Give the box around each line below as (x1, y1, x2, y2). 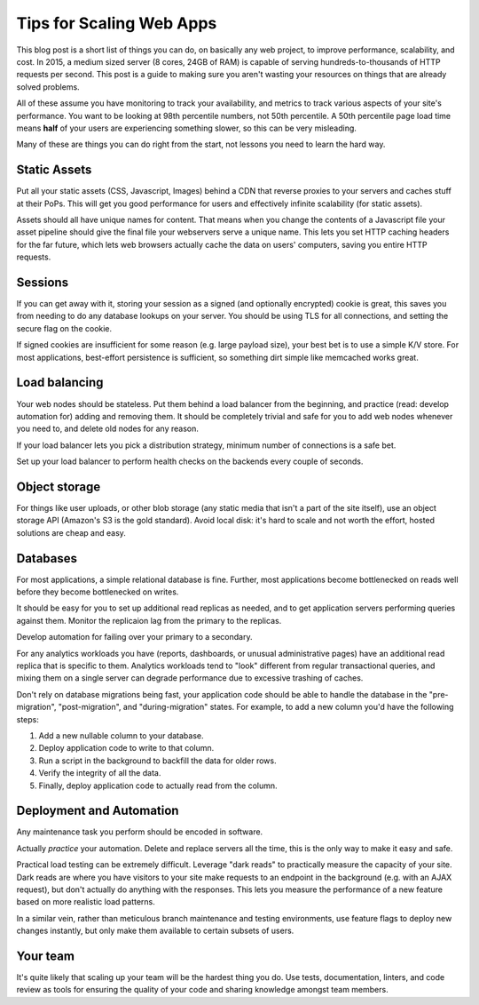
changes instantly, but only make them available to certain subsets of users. (16, 925, 294, 937)
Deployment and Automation (16, 803, 179, 818)
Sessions (16, 275, 69, 290)
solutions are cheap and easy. (16, 527, 126, 538)
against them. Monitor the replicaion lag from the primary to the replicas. (16, 615, 282, 626)
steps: (16, 714, 39, 724)
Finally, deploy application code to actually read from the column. (38, 780, 279, 791)
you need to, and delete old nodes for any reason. (16, 423, 200, 435)
